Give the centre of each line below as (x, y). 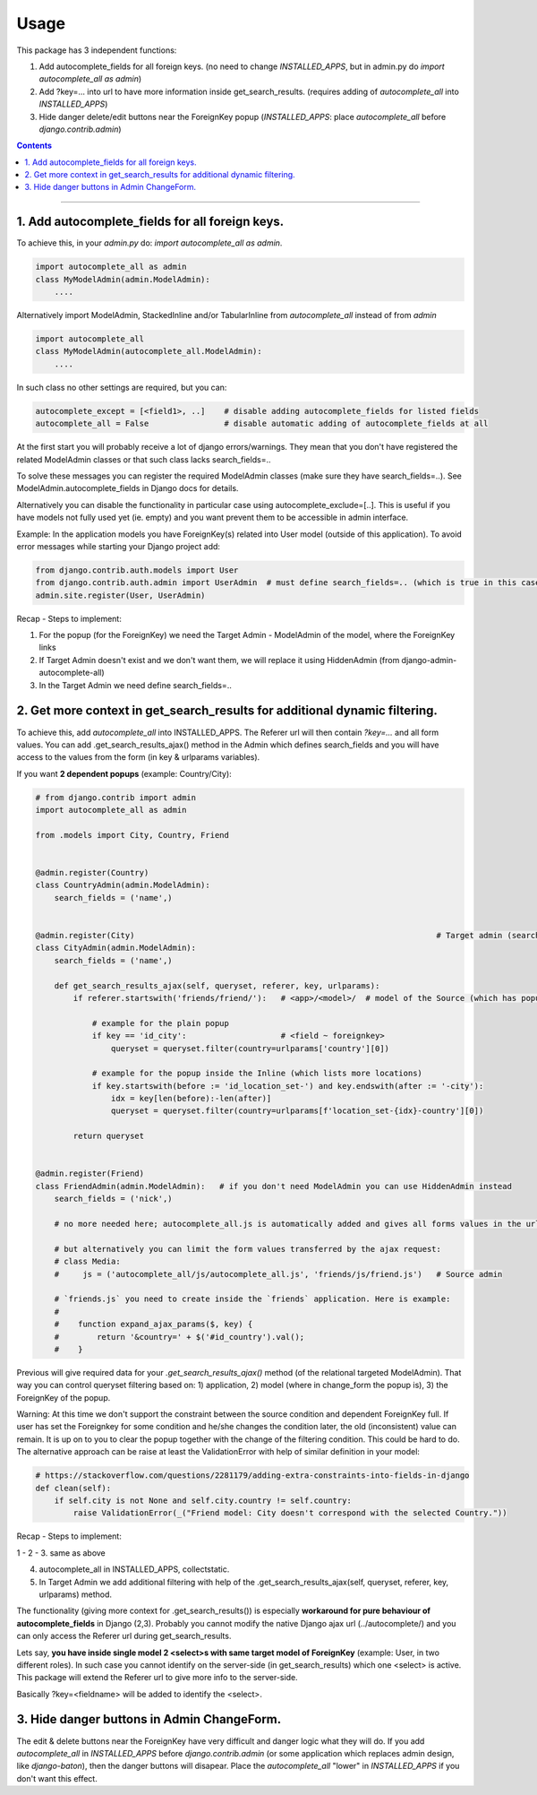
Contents (34, 146)
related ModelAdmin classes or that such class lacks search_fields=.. (144, 459)
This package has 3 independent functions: (97, 50)
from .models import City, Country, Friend (132, 835)
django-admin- (429, 660)
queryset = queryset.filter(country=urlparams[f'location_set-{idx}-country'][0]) (297, 1111)
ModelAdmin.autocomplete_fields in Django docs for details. (128, 488)
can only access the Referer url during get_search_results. (124, 1636)
